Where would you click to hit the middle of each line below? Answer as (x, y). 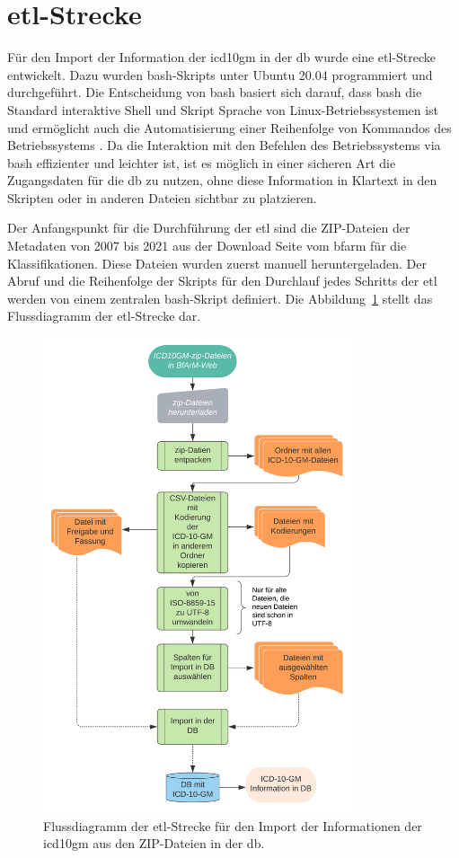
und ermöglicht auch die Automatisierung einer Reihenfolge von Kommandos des (229, 127)
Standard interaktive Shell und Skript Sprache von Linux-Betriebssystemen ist (223, 109)
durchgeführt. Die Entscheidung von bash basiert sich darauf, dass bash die (215, 92)
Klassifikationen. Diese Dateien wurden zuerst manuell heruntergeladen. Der (217, 263)
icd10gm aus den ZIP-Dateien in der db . (154, 843)
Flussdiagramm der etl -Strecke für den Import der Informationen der (233, 825)
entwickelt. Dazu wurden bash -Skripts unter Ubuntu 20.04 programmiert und (220, 74)
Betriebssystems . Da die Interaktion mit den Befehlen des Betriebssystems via (224, 145)
